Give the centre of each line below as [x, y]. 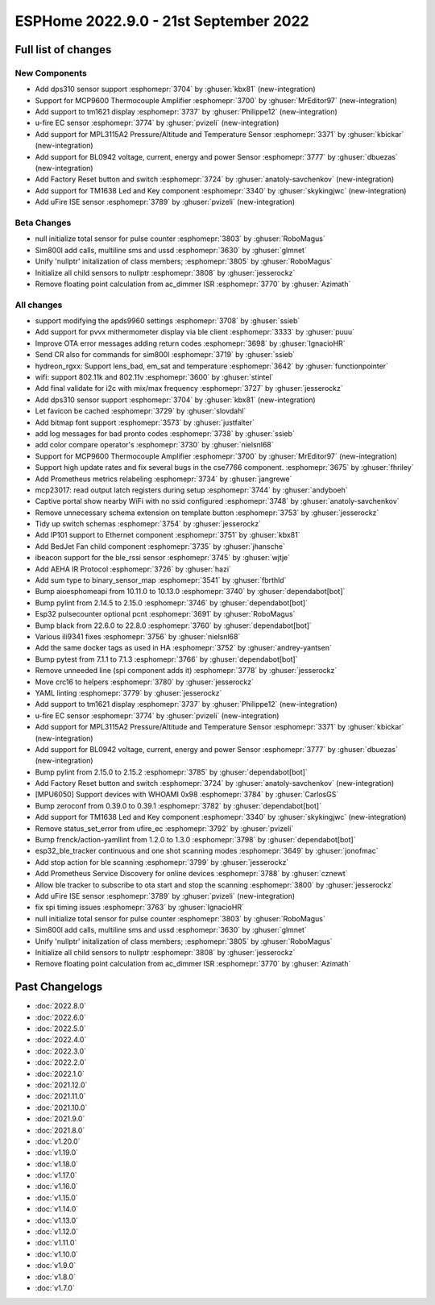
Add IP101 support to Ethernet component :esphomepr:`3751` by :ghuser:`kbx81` [168, 535]
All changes [39, 305]
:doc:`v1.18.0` [57, 1164]
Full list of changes [63, 50]
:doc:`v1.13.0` [56, 1220]
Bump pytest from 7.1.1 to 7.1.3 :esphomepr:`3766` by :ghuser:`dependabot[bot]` [166, 659]
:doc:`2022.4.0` [61, 1040]
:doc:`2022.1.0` [60, 1074]
